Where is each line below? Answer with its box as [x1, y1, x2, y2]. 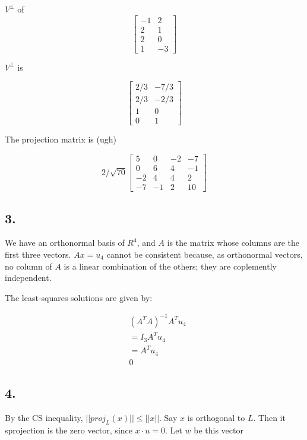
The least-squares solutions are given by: [5, 291, 153, 303]
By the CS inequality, [5, 411, 83, 424]
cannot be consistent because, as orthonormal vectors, [106, 248, 303, 260]
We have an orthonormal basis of [5, 236, 125, 249]
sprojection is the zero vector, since [5, 423, 132, 436]
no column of [5, 259, 52, 272]
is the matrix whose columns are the [167, 236, 299, 249]
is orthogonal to [187, 411, 245, 424]
